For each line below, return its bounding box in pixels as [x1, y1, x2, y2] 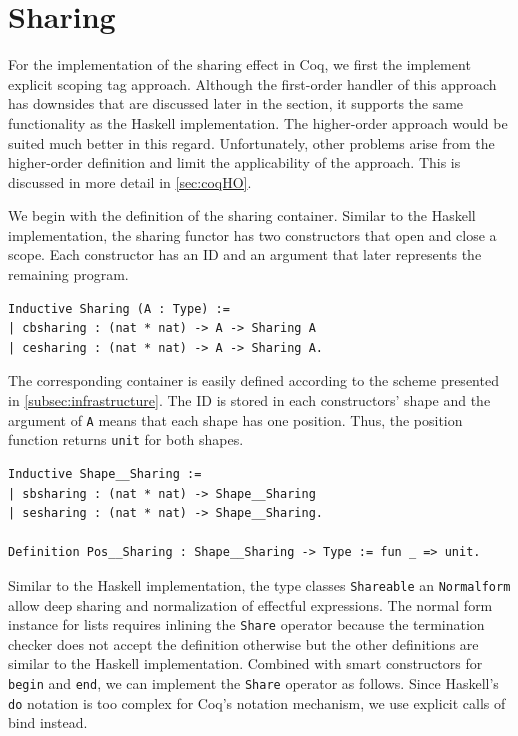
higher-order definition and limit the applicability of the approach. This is [8, 152, 461, 173]
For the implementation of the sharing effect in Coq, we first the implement [8, 54, 471, 75]
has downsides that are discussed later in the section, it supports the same [8, 93, 464, 114]
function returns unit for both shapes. [8, 429, 244, 450]
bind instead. [8, 712, 88, 733]
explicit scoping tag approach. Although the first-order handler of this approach [8, 73, 497, 94]
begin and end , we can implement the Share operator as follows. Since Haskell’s [8, 673, 499, 693]
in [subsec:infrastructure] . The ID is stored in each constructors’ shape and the [8, 390, 491, 411]
